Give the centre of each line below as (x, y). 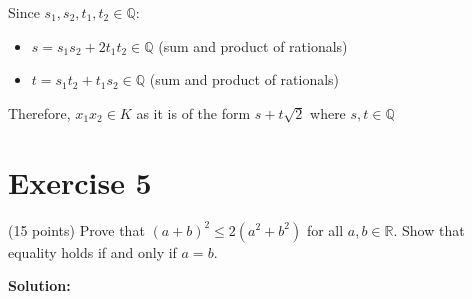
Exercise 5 (80, 181)
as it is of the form (193, 112)
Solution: (39, 285)
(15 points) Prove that (76, 229)
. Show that (429, 229)
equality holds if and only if (92, 251)
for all (325, 229)
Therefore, (39, 112)
